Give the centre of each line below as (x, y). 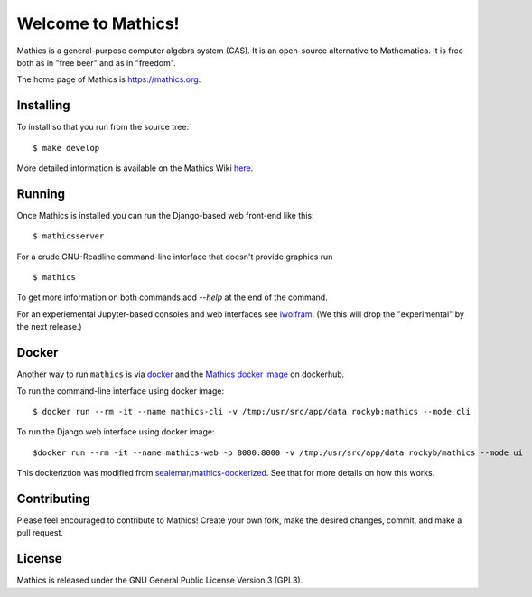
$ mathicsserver (69, 236)
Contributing (53, 498)
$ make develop (66, 148)
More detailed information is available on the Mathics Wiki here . (135, 168)
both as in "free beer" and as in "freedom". (96, 62)
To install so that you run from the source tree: (103, 127)
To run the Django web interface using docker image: (116, 432)
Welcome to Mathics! (98, 23)
